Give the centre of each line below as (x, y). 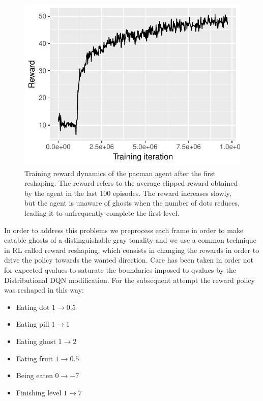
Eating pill (33, 324)
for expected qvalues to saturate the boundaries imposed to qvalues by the (120, 269)
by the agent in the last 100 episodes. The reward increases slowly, (128, 193)
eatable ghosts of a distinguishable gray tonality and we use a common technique (130, 240)
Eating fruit (35, 358)
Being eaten (34, 375)
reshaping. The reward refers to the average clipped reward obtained (131, 183)
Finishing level (39, 392)
